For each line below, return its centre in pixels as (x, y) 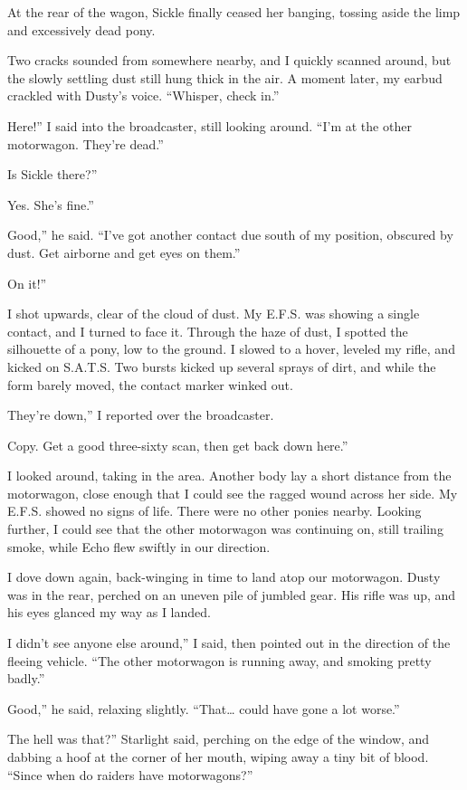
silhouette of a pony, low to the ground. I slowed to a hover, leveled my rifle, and (231, 349)
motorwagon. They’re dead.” (86, 143)
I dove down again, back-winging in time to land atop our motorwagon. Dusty (224, 577)
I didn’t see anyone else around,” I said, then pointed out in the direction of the (229, 643)
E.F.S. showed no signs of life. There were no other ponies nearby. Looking (214, 511)
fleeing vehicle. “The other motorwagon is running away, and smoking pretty (219, 660)
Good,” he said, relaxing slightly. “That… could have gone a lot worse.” (204, 708)
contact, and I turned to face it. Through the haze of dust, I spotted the (208, 331)
